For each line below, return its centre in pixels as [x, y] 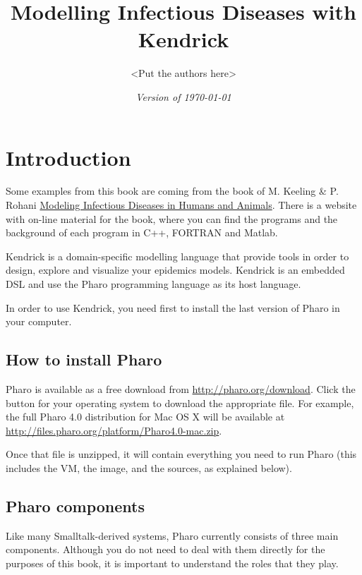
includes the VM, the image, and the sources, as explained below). [149, 467]
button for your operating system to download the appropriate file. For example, [180, 402]
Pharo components [75, 506]
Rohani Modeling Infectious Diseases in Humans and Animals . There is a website [181, 205]
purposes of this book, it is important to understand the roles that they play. [172, 563]
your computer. [39, 321]
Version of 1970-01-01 [183, 96]
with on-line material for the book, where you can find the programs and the [172, 218]
